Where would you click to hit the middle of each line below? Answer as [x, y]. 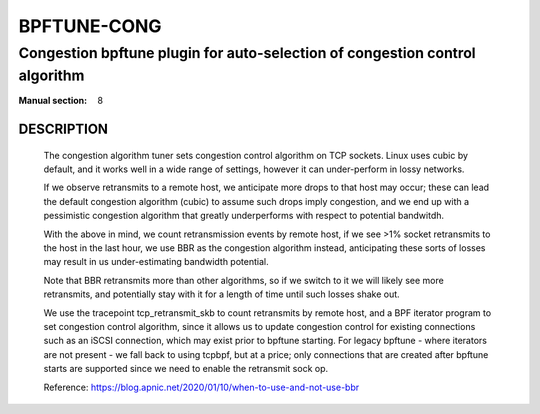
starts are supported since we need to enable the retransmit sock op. [186, 369]
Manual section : [53, 101]
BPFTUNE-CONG [90, 26]
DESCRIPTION [63, 129]
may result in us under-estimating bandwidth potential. [156, 262]
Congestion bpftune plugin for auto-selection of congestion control [247, 53]
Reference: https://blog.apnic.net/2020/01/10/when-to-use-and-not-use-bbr [201, 387]
